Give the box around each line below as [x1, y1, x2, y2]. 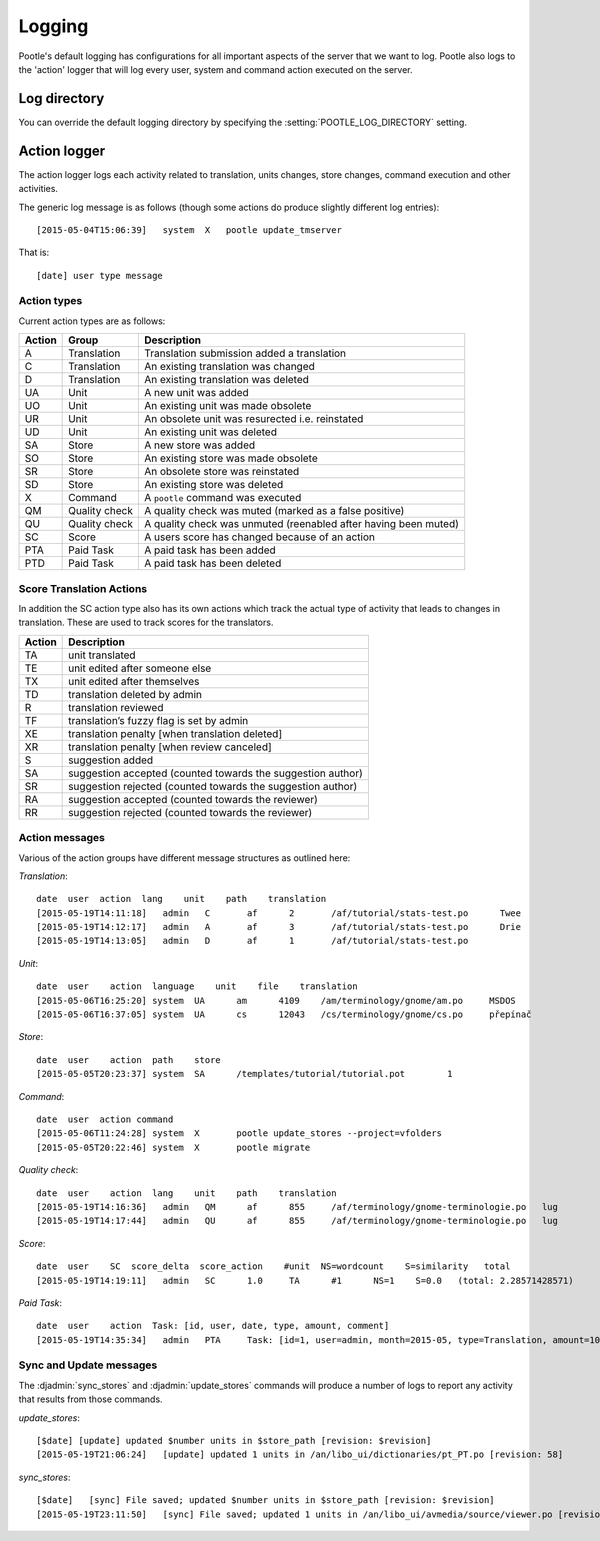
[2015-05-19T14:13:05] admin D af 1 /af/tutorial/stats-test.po [36, 935, 469, 947]
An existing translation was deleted [143, 373, 310, 387]
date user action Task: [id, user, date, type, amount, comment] [36, 1320, 390, 1332]
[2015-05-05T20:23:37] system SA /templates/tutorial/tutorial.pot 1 [36, 1068, 453, 1080]
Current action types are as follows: [18, 315, 166, 327]
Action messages [18, 831, 105, 845]
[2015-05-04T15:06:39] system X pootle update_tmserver [36, 224, 342, 235]
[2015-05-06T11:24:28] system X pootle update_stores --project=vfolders [36, 1128, 443, 1139]
